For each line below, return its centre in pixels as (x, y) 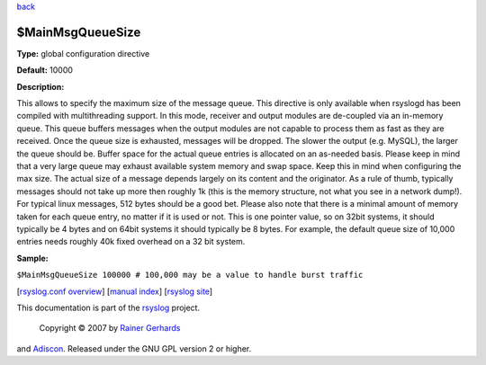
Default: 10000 (45, 70)
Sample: (32, 258)
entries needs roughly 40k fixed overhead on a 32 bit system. (131, 242)
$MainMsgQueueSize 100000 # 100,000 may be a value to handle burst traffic (190, 275)
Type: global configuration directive (83, 53)
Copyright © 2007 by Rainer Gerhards (110, 328)
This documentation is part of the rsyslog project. (108, 307)
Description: (40, 86)
